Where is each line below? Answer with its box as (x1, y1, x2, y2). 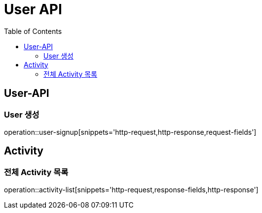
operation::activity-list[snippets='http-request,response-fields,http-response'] (4, 185, 259, 194)
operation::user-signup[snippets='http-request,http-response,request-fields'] (4, 127, 257, 136)
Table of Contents (4, 27, 62, 35)
